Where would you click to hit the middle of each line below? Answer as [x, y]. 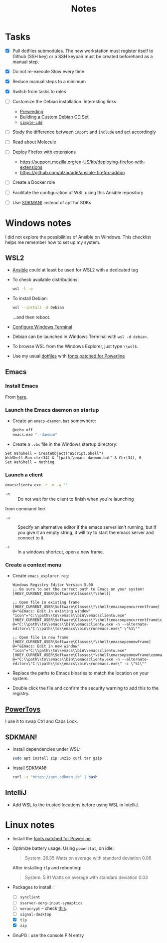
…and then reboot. [31, 317]
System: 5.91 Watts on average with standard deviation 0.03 [86, 877]
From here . [16, 397]
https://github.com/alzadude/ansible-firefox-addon [72, 173]
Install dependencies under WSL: [46, 749]
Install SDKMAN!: [30, 768]
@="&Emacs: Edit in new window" [46, 647]
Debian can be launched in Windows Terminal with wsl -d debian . [80, 337]
